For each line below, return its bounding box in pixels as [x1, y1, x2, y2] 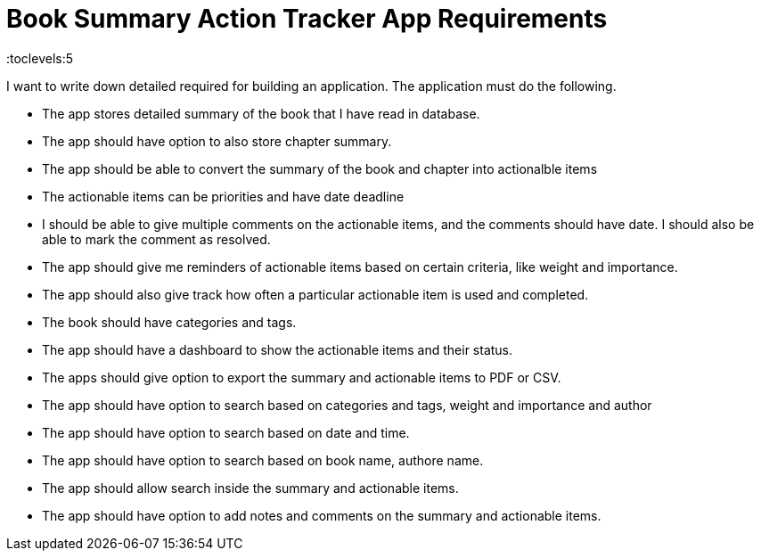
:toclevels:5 [6, 50, 74, 66]
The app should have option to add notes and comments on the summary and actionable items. [42, 507, 601, 523]
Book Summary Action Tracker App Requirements [6, 4, 608, 34]
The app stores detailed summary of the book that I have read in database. [42, 105, 480, 121]
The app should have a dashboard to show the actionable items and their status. [42, 341, 513, 357]
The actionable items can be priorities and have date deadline [42, 188, 405, 204]
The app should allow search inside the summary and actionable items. [42, 480, 459, 496]
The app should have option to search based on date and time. [42, 424, 410, 440]
